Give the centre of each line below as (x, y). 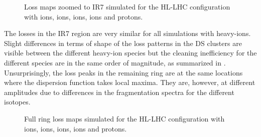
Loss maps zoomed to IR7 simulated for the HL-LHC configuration (127, 6)
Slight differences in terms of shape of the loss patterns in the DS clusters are (123, 43)
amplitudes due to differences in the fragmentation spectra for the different (119, 92)
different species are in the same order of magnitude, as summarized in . (115, 62)
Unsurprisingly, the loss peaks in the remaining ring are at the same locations (123, 72)
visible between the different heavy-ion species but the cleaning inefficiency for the (130, 53)
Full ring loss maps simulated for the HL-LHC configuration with (124, 118)
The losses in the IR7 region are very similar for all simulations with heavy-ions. (127, 33)
